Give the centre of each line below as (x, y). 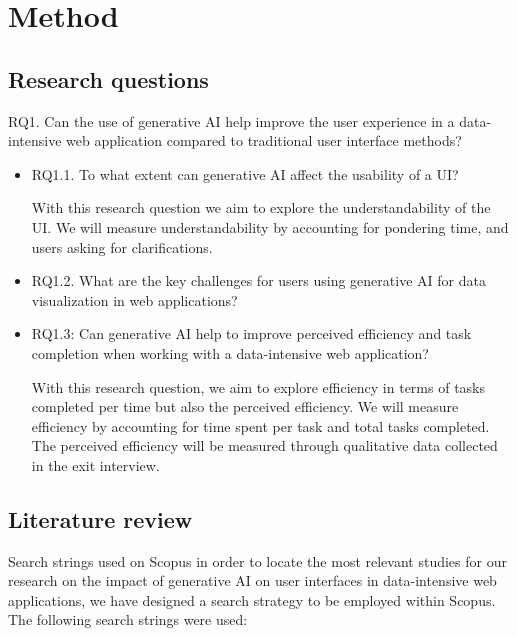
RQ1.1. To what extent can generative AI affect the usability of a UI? (245, 173)
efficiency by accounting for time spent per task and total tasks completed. (260, 425)
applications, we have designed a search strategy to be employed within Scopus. (252, 599)
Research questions (108, 78)
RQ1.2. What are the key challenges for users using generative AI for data (258, 280)
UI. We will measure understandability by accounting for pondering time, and (270, 226)
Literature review (100, 518)
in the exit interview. (95, 464)
